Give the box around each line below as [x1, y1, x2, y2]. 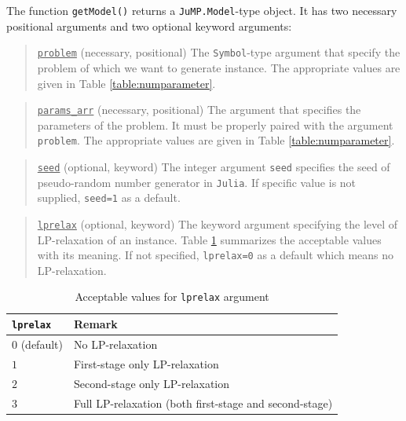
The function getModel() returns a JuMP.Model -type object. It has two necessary [6, 2, 397, 18]
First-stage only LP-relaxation [73, 355, 219, 372]
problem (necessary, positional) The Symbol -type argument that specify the [37, 44, 401, 60]
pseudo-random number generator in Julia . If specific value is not [37, 174, 357, 190]
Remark [73, 316, 118, 332]
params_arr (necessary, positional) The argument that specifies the [37, 101, 361, 118]
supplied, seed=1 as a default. [37, 189, 181, 206]
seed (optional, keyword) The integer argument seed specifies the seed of [37, 159, 390, 174]
